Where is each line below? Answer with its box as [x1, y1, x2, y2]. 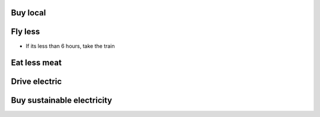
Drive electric [11, 77, 62, 87]
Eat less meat [11, 58, 62, 68]
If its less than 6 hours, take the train [25, 42, 115, 50]
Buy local [11, 8, 46, 18]
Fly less [11, 27, 40, 37]
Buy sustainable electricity [11, 95, 113, 106]
